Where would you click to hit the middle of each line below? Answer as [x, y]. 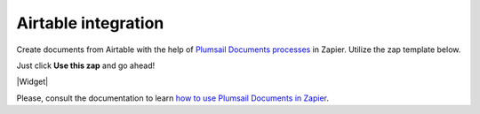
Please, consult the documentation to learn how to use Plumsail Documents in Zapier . [172, 98]
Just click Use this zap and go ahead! [86, 65]
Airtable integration [90, 23]
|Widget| [32, 82]
